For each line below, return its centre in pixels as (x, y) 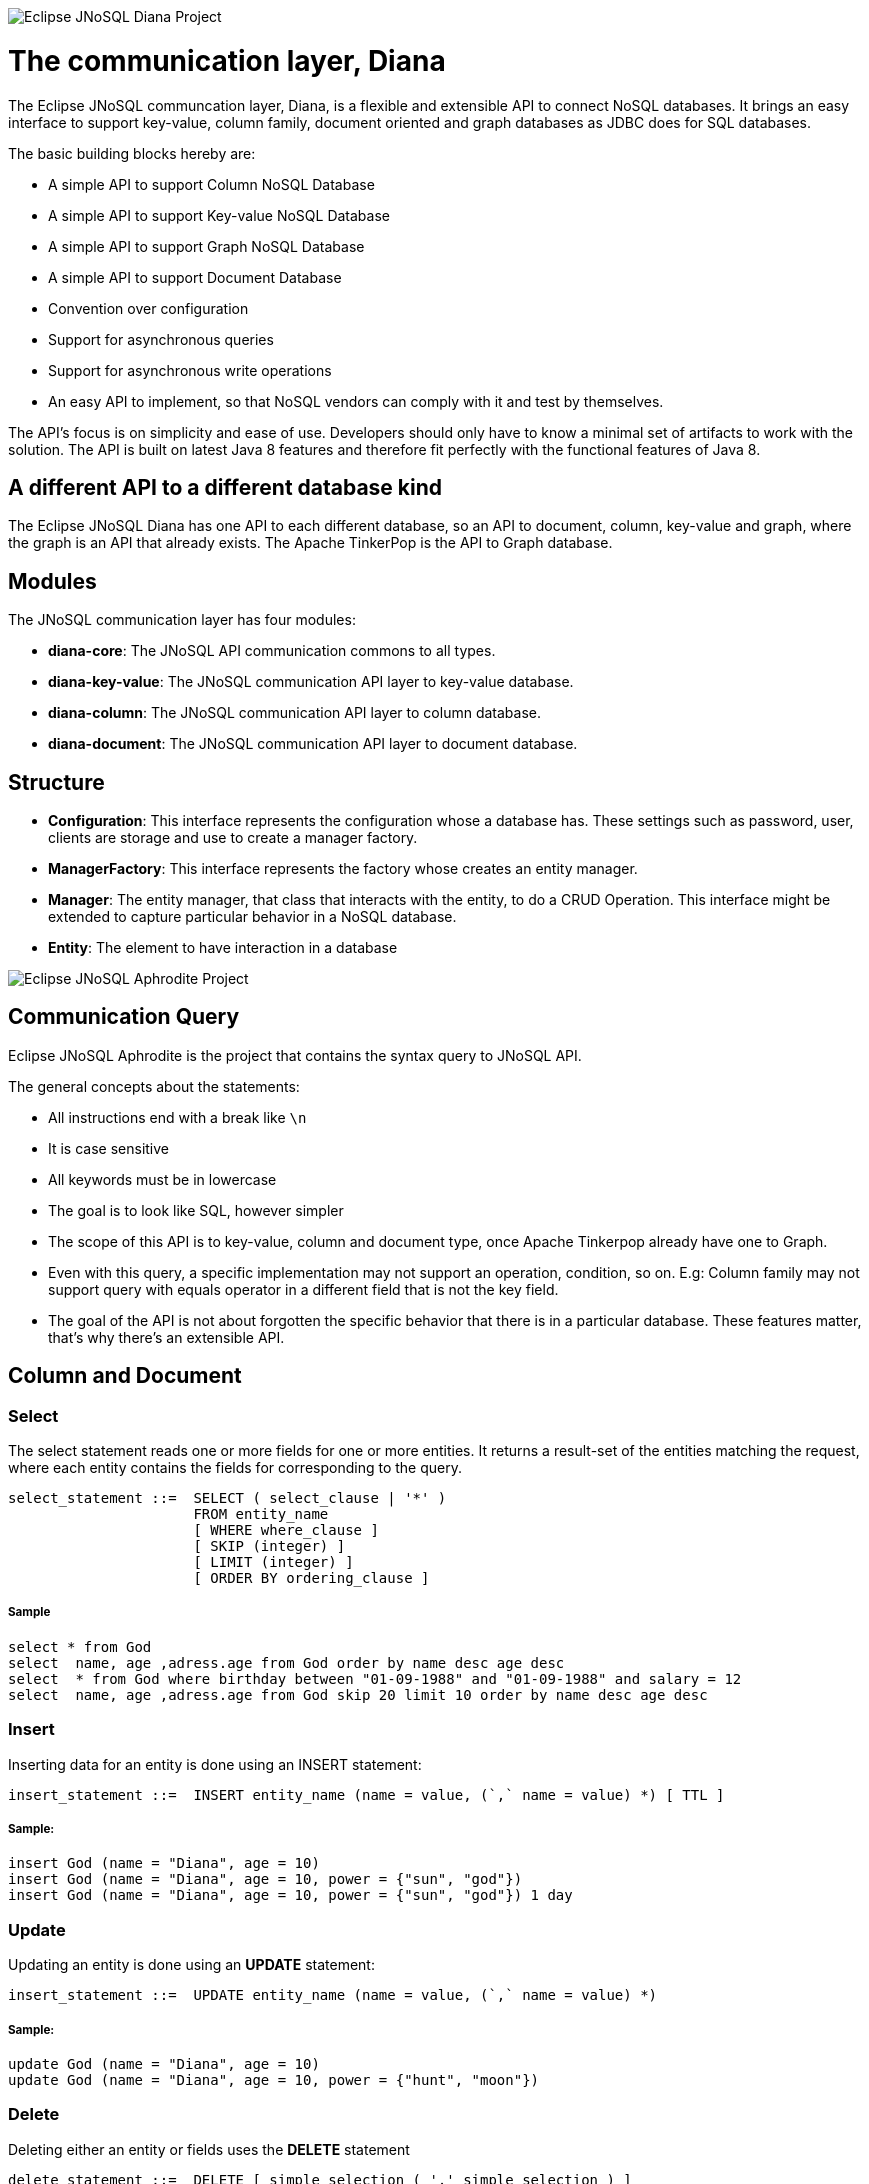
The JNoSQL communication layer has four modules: (182, 620)
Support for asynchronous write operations (190, 370)
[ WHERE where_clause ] (286, 1530)
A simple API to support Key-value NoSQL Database (219, 215)
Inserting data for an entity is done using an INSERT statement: (215, 1764)
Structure (56, 782)
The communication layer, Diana (227, 60)
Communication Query (124, 1017)
